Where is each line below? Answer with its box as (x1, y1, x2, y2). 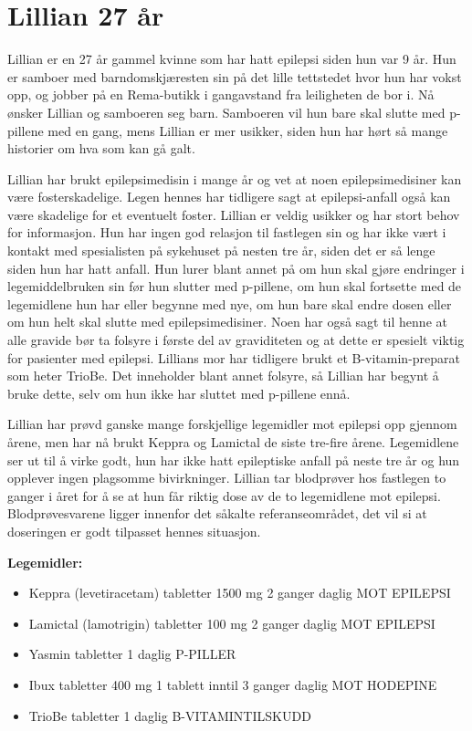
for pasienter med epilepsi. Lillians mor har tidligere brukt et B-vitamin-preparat (7, 348, 461, 367)
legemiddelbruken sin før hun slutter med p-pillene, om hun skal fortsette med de (7, 277, 462, 296)
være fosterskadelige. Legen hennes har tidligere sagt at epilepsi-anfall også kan (7, 187, 451, 206)
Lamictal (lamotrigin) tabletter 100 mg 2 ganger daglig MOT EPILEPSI (28, 613, 435, 632)
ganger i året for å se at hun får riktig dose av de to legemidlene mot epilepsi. (7, 486, 441, 505)
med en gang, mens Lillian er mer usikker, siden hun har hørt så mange (47, 120, 448, 140)
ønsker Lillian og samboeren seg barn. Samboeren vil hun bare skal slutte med (7, 102, 446, 121)
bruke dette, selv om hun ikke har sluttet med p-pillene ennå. (7, 383, 351, 402)
